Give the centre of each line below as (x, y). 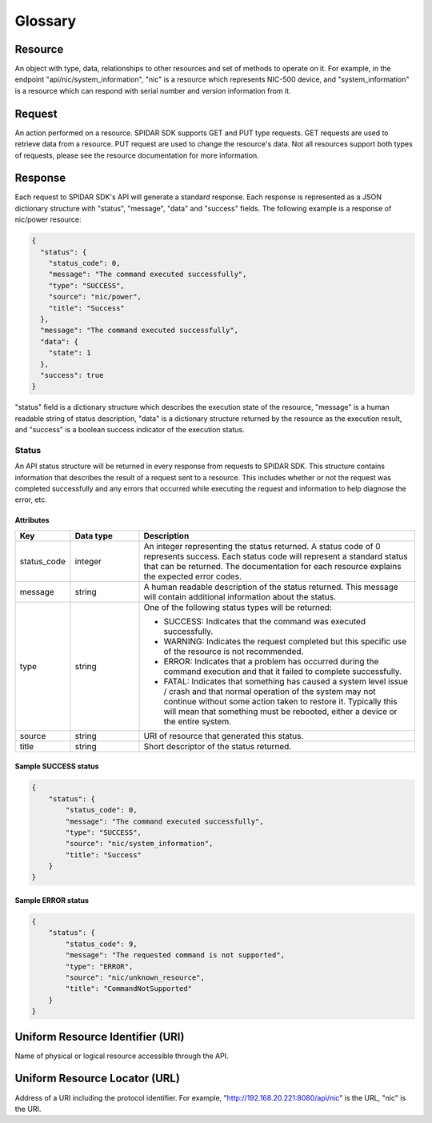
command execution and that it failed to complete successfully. (282, 671)
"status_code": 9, (101, 944)
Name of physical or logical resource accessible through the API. (122, 1056)
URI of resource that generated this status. (224, 736)
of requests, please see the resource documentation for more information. (137, 155)
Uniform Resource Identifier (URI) (100, 1037)
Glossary (46, 21)
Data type (94, 535)
